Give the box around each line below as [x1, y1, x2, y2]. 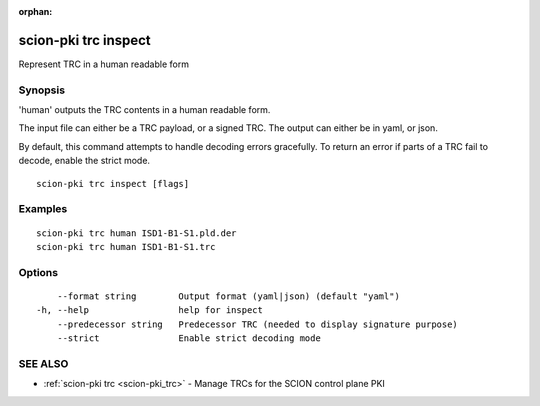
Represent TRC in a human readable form [18, 58, 190, 70]
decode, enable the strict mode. [18, 155, 150, 167]
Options [18, 265, 59, 279]
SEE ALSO [18, 356, 69, 370]
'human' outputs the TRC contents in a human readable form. [18, 104, 271, 116]
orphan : [18, 6, 53, 17]
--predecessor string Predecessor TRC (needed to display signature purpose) [56, 318, 459, 330]
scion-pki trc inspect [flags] [36, 178, 190, 189]
